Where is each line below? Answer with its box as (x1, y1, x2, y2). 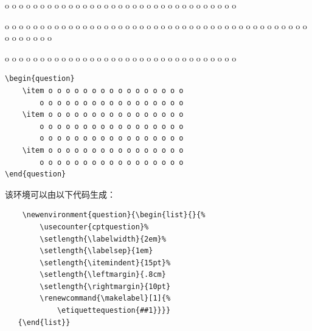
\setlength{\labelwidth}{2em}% (40, 234, 166, 243)
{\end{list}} (18, 318, 71, 327)
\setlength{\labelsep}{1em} (40, 246, 153, 256)
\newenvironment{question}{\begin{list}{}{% (22, 211, 206, 220)
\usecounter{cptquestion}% (40, 222, 149, 231)
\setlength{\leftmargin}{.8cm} (40, 270, 166, 279)
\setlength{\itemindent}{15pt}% (40, 258, 171, 267)
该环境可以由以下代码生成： (5, 187, 116, 200)
